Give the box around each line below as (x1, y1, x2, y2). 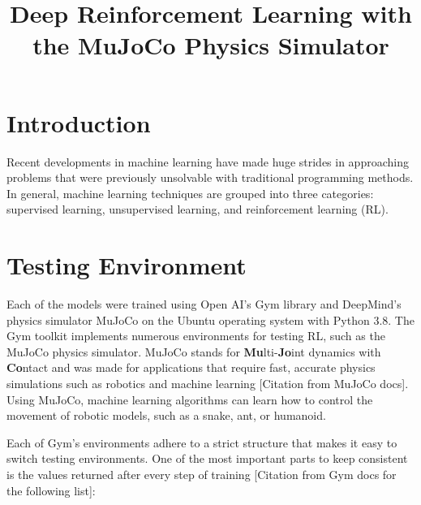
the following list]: (6, 481, 96, 499)
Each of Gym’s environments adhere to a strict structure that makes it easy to (6, 434, 397, 451)
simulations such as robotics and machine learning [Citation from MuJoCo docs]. (6, 374, 409, 391)
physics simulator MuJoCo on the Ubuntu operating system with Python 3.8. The (6, 311, 415, 328)
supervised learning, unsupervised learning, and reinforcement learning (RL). (6, 201, 389, 218)
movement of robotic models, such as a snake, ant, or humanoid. (6, 407, 326, 424)
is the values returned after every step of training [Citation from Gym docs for (6, 465, 397, 482)
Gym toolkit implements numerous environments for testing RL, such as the (6, 327, 385, 344)
